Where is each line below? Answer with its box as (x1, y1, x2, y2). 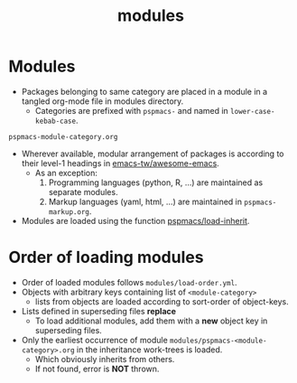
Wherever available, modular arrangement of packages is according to (21, 148, 284, 159)
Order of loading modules (8, 248, 204, 267)
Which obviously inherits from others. (34, 353, 175, 364)
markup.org (48, 207, 89, 217)
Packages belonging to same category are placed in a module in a (21, 86, 268, 97)
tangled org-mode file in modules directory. (21, 96, 184, 107)
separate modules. (48, 186, 118, 197)
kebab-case (34, 117, 77, 126)
